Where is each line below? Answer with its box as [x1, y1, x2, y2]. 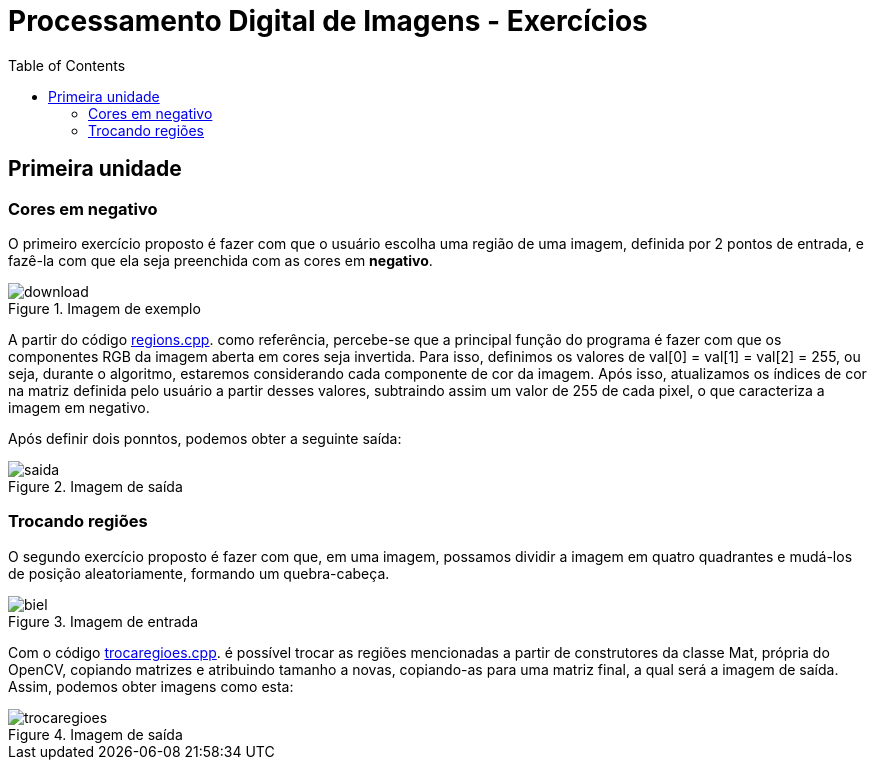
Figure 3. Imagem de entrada [8, 612, 199, 630]
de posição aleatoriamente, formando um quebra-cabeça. [8, 564, 390, 582]
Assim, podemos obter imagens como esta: [8, 677, 294, 695]
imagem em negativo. [8, 398, 150, 416]
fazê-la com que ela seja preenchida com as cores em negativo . [8, 251, 433, 269]
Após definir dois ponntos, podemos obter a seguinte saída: [8, 429, 402, 447]
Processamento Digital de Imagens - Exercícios [8, 4, 648, 38]
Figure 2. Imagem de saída [8, 477, 183, 495]
